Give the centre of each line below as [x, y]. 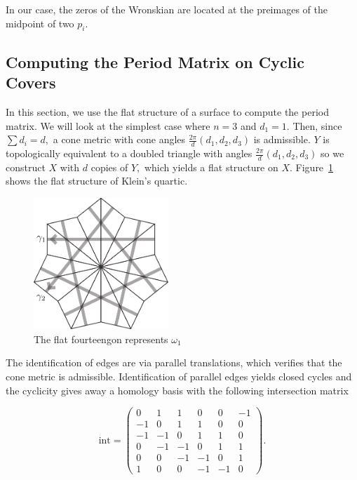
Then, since [317, 125]
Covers [31, 82]
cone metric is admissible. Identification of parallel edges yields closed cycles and [179, 376]
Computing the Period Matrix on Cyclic [155, 61]
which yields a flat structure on [211, 167]
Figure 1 [315, 167]
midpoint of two [40, 23]
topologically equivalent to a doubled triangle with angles [129, 153]
